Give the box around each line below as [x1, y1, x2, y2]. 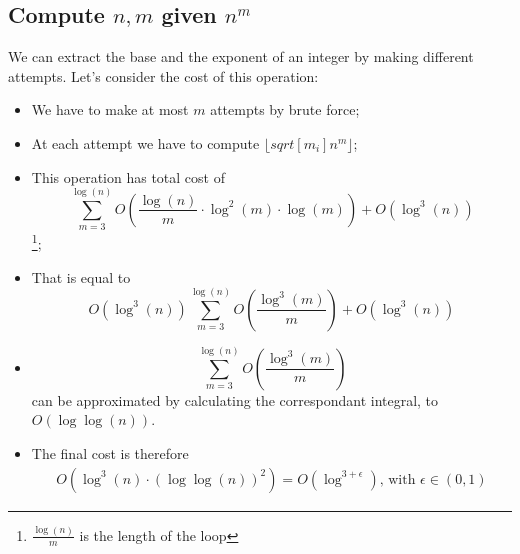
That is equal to [31, 266, 131, 287]
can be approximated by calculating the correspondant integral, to [31, 389, 439, 410]
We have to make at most [31, 99, 189, 120]
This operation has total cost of [31, 166, 225, 187]
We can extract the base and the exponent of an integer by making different [8, 46, 474, 67]
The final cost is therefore [31, 442, 189, 463]
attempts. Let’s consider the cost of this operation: [8, 65, 319, 86]
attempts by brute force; [210, 99, 360, 120]
